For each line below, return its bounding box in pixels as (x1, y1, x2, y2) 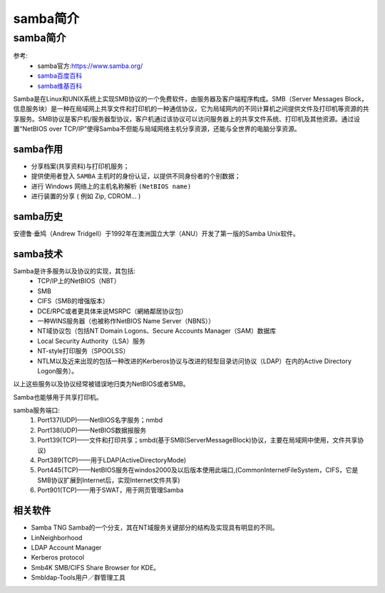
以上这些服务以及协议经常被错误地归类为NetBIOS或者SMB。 (13, 380, 190, 388)
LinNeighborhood (31, 533, 83, 542)
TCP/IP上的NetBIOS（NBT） (37, 277, 120, 285)
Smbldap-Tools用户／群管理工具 (31, 573, 126, 582)
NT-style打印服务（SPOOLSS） (37, 347, 130, 355)
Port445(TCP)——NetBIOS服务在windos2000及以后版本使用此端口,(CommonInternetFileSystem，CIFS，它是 (37, 466, 359, 475)
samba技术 (13, 248, 63, 260)
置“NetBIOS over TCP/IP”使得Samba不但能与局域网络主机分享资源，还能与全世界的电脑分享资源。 (13, 125, 301, 133)
